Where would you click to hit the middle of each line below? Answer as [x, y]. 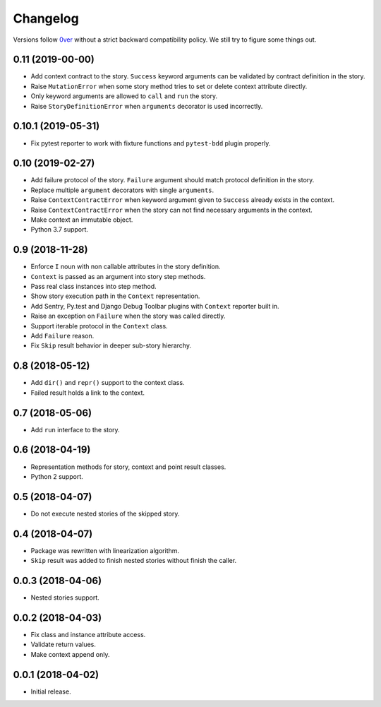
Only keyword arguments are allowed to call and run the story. [124, 96]
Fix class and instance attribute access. [88, 634]
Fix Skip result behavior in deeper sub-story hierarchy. [111, 345]
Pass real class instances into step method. [93, 287]
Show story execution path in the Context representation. [115, 296]
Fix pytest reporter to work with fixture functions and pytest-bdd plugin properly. [151, 143]
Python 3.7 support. [59, 230]
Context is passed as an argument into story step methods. [118, 276]
